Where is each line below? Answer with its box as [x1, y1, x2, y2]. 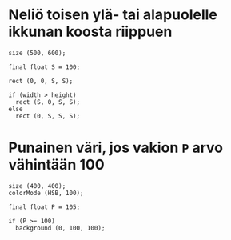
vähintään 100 [8, 156, 106, 174]
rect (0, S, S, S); [15, 112, 81, 120]
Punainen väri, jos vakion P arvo [8, 138, 224, 157]
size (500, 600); [8, 49, 66, 57]
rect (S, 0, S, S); [15, 98, 81, 106]
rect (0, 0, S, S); [8, 77, 74, 85]
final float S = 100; [8, 62, 81, 71]
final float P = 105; [8, 202, 81, 211]
